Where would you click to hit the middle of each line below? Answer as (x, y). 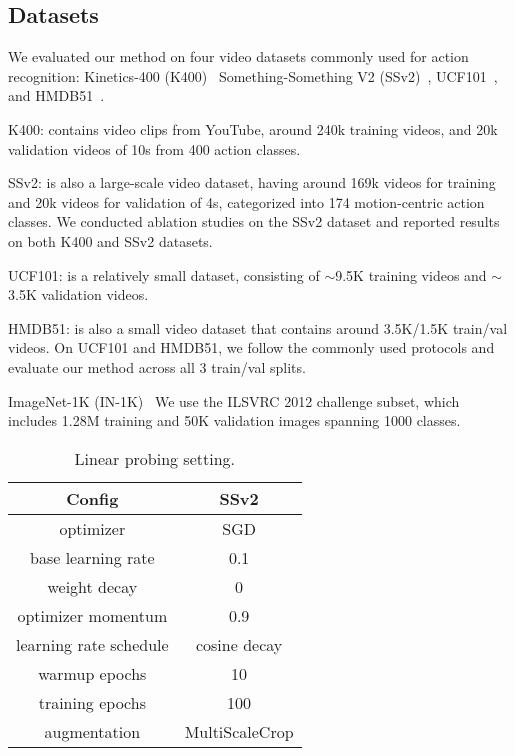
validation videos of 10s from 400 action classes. (154, 148)
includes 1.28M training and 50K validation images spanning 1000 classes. (234, 420)
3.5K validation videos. (78, 294)
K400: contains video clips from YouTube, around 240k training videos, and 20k (253, 128)
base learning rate (92, 557)
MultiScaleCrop (239, 731)
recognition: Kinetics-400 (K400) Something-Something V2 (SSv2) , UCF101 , (253, 75)
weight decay (92, 586)
